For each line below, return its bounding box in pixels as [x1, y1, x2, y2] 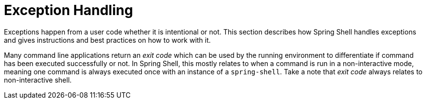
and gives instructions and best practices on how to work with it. [4, 35, 211, 44]
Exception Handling [4, 2, 133, 18]
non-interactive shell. [4, 75, 72, 84]
